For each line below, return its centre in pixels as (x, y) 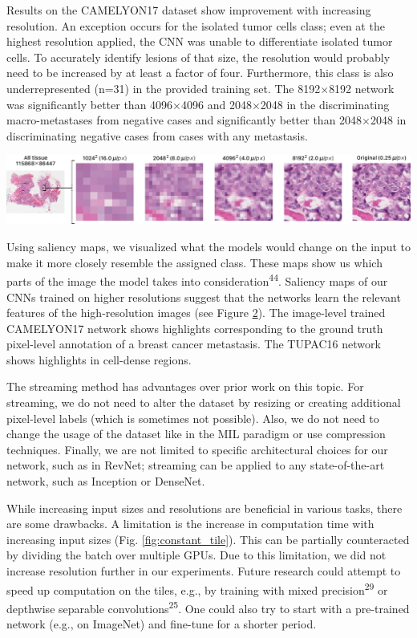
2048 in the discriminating (325, 104)
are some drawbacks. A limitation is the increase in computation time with (190, 524)
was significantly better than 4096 (90, 104)
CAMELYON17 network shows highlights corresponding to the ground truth (195, 328)
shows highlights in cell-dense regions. (99, 359)
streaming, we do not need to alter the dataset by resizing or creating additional (204, 402)
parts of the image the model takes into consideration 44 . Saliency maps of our (197, 280)
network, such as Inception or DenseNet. (106, 481)
